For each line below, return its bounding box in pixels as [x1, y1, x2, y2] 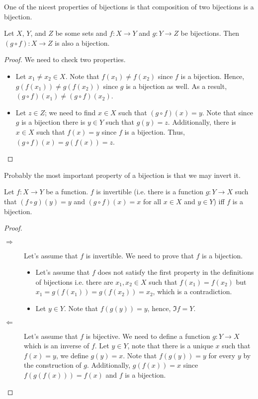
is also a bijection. [55, 37, 110, 48]
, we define [56, 350, 88, 360]
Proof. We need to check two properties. [4, 54, 126, 65]
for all [143, 196, 162, 206]
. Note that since [202, 107, 254, 117]
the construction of [24, 360, 82, 370]
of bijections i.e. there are [35, 276, 113, 287]
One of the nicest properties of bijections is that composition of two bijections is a [4, 1, 254, 11]
